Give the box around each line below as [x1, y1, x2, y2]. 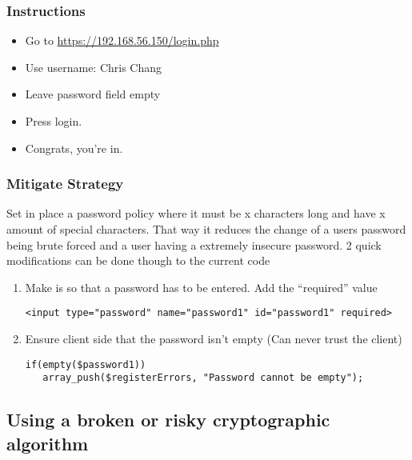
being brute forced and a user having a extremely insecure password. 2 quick [6, 236, 382, 253]
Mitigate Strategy [6, 174, 124, 194]
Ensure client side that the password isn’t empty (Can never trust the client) [25, 330, 402, 347]
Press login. [25, 113, 82, 129]
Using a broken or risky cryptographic [6, 407, 330, 432]
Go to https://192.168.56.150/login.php [25, 32, 219, 49]
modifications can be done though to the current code [6, 252, 270, 269]
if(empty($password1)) [25, 358, 146, 370]
